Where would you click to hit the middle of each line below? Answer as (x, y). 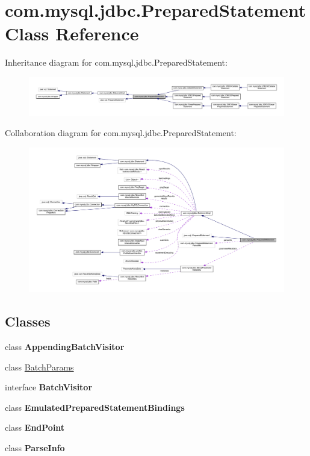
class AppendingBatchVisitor (65, 347)
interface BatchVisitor (49, 387)
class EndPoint (35, 427)
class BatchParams (39, 367)
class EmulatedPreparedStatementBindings (95, 407)
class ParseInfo (35, 448)
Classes (28, 321)
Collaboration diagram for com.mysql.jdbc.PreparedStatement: (121, 133)
